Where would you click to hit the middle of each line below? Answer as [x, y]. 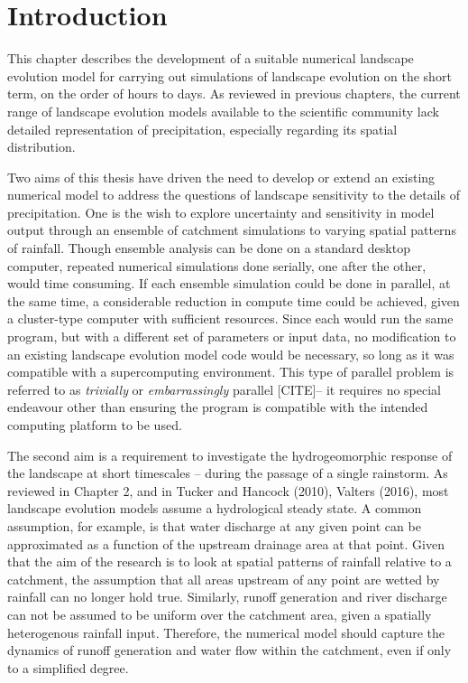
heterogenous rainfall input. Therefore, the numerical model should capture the [226, 632]
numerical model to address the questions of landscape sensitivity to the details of [234, 195]
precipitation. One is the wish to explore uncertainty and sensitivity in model [221, 212]
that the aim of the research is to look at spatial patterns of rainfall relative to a [229, 561]
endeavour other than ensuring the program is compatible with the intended [218, 407]
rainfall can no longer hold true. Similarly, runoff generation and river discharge [227, 597]
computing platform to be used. [95, 425]
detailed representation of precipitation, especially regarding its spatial [202, 129]
